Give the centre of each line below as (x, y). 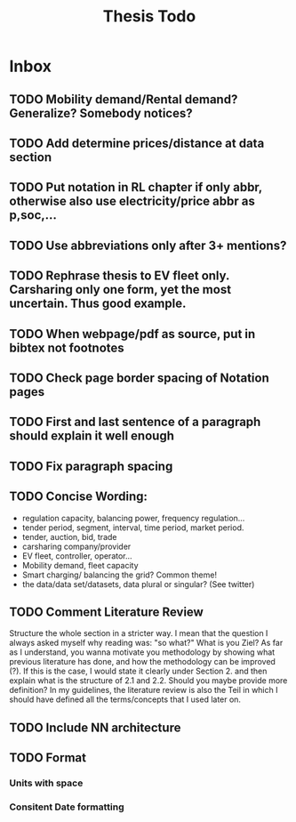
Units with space (46, 783)
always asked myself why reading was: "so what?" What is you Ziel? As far (146, 643)
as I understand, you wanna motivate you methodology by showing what (142, 652)
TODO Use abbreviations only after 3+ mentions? (148, 245)
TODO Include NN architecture (95, 727)
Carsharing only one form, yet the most (120, 290)
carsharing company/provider (76, 546)
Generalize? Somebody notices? (101, 113)
